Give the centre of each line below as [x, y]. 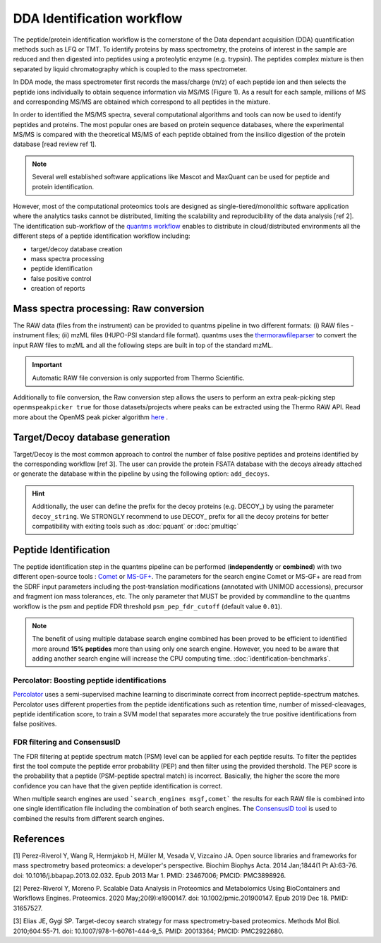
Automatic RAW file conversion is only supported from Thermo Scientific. [138, 378]
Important [47, 365]
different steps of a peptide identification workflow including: [102, 236]
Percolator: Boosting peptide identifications [90, 680]
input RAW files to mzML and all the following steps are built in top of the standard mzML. [143, 345]
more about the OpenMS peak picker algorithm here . [91, 417]
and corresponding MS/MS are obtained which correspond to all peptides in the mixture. [142, 102]
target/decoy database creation [77, 249]
